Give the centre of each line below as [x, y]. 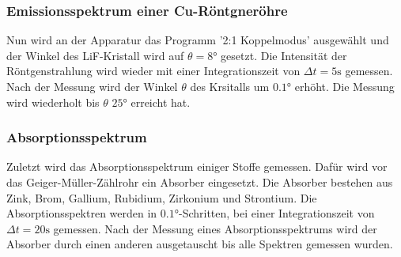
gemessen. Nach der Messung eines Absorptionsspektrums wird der [215, 228]
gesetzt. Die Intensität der [284, 55]
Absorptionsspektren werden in [82, 213]
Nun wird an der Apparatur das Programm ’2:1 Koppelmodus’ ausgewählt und [198, 40]
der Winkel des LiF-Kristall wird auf [95, 55]
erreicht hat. [161, 102]
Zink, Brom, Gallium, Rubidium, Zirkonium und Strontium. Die [162, 197]
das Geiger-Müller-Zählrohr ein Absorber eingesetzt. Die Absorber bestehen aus [200, 182]
